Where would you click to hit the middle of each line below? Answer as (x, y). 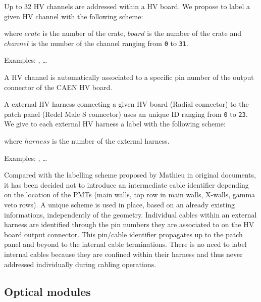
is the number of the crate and (194, 33)
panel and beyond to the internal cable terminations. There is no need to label (125, 244)
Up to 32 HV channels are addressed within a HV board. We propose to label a (127, 6)
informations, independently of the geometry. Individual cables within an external (130, 214)
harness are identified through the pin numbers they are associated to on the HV (129, 224)
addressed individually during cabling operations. (80, 264)
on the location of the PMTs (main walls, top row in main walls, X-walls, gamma (130, 195)
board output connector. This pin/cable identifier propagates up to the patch (123, 234)
